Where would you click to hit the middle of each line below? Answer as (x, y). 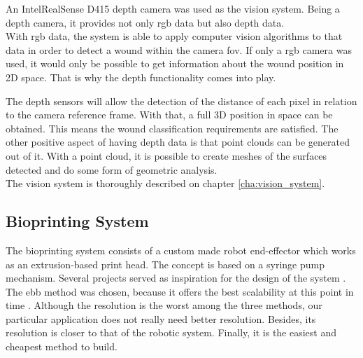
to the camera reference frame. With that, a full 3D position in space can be (169, 115)
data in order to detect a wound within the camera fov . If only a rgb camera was (179, 49)
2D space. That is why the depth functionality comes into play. (141, 77)
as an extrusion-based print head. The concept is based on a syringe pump (165, 264)
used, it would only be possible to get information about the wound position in (175, 63)
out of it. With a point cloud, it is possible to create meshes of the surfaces (166, 155)
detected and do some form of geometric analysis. (112, 169)
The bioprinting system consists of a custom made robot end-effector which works (181, 250)
